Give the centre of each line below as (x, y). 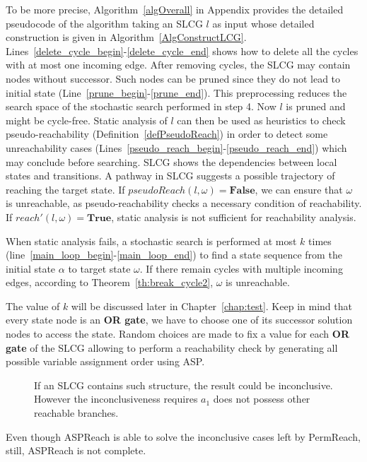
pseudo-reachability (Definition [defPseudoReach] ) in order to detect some (167, 134)
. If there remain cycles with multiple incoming (241, 268)
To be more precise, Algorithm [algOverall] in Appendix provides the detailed (175, 9)
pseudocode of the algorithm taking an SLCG (104, 23)
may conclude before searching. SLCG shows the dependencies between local (171, 161)
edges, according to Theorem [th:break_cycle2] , (110, 282)
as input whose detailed (263, 23)
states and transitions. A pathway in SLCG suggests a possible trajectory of (170, 176)
